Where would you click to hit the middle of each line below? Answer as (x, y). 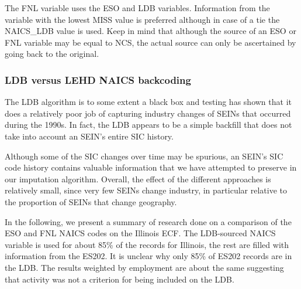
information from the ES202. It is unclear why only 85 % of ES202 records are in (148, 256)
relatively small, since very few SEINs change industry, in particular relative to (146, 190)
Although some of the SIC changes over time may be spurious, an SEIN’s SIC (144, 156)
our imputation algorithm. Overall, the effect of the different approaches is (138, 178)
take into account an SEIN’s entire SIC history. (89, 136)
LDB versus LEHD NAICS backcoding (98, 79)
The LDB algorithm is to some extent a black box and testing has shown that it (148, 102)
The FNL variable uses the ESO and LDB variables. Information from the (137, 8)
